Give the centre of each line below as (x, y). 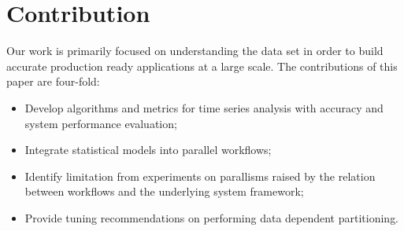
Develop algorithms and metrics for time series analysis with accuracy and (204, 107)
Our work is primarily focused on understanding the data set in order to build (195, 51)
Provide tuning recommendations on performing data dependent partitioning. (212, 217)
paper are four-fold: (53, 81)
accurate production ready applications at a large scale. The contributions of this (202, 66)
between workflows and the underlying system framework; (164, 191)
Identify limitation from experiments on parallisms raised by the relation (200, 176)
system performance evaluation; (101, 123)
